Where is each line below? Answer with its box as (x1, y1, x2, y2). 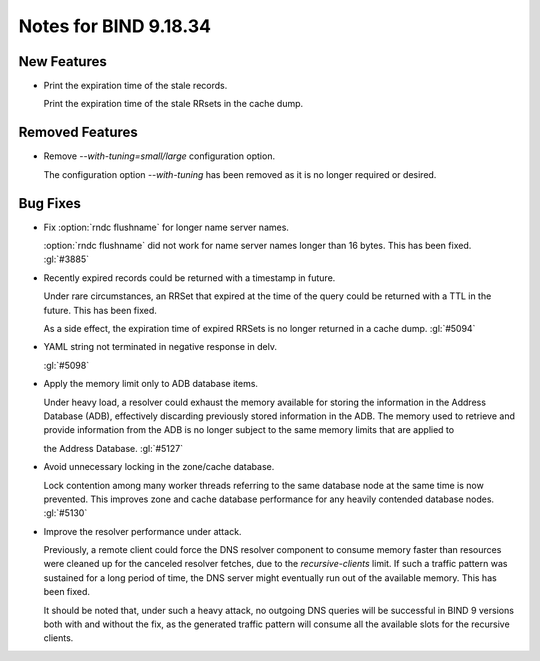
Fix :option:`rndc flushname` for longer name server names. (43, 221, 290, 233)
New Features (18, 53, 107, 70)
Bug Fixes (18, 195, 82, 212)
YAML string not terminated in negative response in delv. (43, 341, 277, 353)
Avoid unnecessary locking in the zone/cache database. (43, 461, 275, 473)
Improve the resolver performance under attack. (43, 525, 242, 537)
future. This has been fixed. (43, 304, 157, 316)
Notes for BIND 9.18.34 (18, 15, 212, 37)
